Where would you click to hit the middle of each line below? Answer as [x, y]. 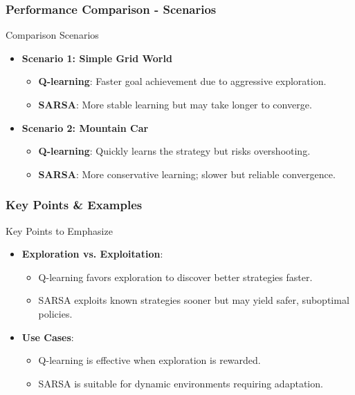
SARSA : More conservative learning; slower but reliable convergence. [187, 174]
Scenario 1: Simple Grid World [97, 58]
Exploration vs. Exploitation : [92, 254]
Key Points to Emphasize [59, 230]
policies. [55, 313]
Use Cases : [48, 337]
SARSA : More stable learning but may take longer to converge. [175, 104]
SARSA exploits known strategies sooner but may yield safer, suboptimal [194, 300]
